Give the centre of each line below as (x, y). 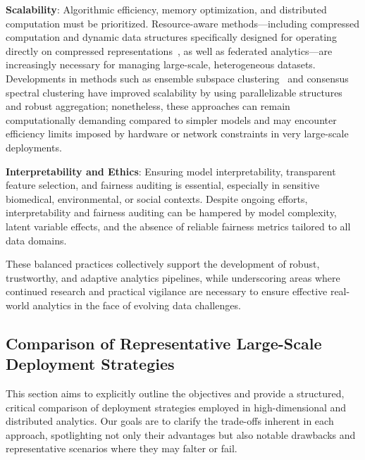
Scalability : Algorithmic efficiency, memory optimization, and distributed (166, 9)
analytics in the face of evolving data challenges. (137, 305)
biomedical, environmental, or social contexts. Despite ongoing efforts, (157, 198)
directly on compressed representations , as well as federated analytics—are (169, 50)
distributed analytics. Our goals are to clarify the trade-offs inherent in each (170, 421)
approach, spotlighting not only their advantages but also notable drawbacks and (181, 434)
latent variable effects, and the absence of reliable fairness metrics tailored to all (178, 226)
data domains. (36, 240)
